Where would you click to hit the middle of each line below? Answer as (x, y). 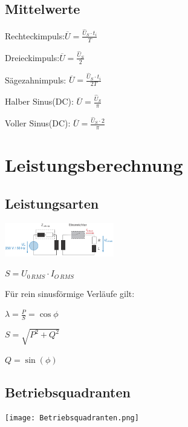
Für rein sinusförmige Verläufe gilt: (70, 293)
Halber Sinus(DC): (39, 101)
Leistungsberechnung (94, 165)
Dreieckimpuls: (32, 57)
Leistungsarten (52, 203)
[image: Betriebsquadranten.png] (72, 418)
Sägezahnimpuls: (36, 80)
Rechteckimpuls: (35, 35)
